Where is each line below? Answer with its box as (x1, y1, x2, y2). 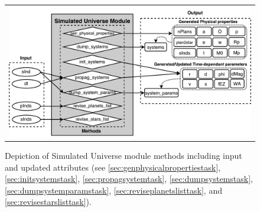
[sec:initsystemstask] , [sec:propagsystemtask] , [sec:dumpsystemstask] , (5, 172, 253, 185)
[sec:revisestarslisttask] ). (5, 195, 92, 208)
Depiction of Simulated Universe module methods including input (5, 149, 242, 162)
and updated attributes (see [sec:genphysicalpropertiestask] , (5, 161, 221, 173)
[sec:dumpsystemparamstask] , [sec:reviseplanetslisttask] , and (5, 184, 222, 196)
